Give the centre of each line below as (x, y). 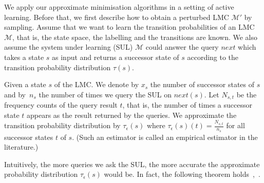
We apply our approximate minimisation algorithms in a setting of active (119, 7)
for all (235, 125)
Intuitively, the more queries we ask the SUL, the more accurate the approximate (132, 164)
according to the (213, 57)
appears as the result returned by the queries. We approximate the (132, 115)
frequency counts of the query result (61, 105)
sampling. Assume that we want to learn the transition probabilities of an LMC (129, 27)
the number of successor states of (202, 84)
